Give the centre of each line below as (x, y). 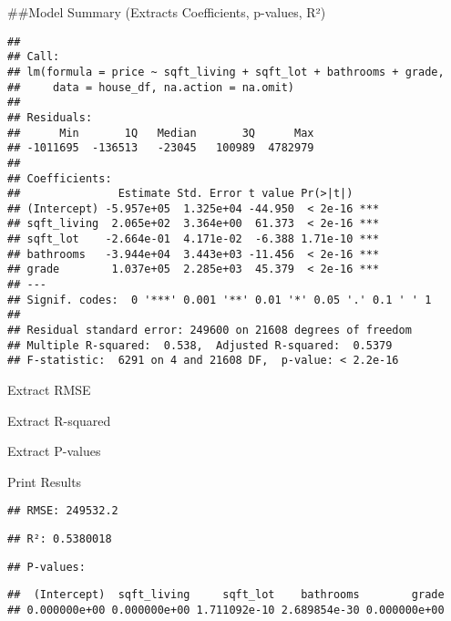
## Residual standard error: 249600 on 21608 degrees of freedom (210, 331)
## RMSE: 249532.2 (63, 511)
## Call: (34, 57)
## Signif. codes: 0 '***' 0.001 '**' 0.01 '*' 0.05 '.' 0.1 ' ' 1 (220, 300)
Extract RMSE (49, 390)
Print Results (45, 481)
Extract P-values (54, 451)
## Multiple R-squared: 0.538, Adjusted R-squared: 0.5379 (200, 345)
